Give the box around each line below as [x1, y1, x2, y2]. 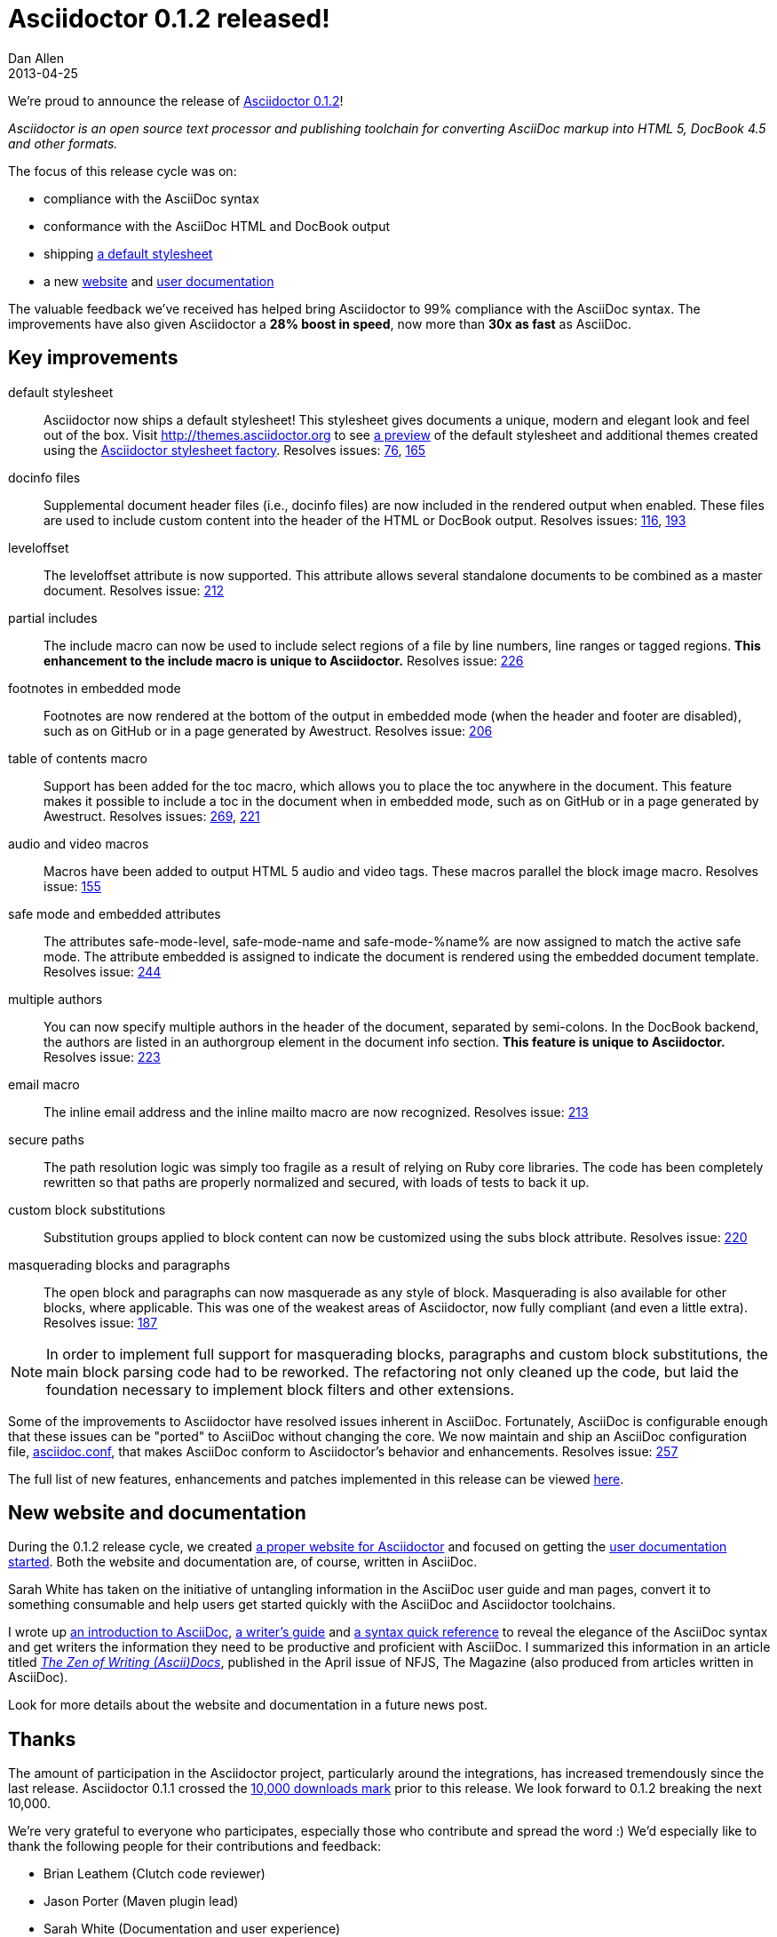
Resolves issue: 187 [44, 1314, 158, 1330]
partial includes [8, 610, 98, 626]
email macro [8, 1076, 80, 1092]
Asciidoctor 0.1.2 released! [8, 4, 330, 34]
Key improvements [8, 347, 178, 370]
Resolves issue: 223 [44, 1048, 161, 1064]
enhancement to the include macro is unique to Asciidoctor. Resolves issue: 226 [44, 652, 524, 668]
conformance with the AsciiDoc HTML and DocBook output [44, 218, 391, 234]
